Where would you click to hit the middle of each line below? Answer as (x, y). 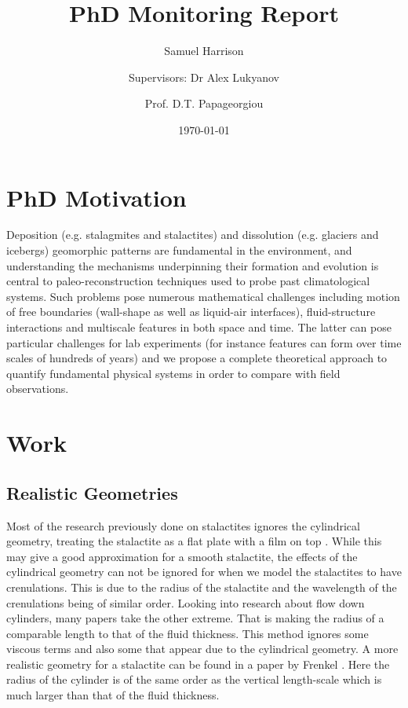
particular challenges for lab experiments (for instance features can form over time (204, 342)
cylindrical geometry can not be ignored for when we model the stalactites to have (204, 572)
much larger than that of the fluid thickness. (113, 695)
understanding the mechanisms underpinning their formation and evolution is (193, 265)
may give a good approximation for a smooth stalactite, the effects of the (182, 556)
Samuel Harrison (204, 51)
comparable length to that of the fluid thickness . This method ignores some (188, 633)
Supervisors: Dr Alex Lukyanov (204, 77)
